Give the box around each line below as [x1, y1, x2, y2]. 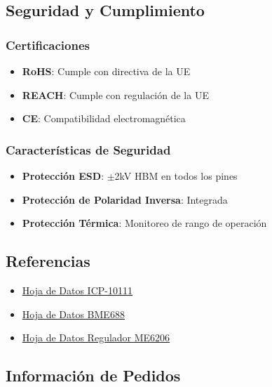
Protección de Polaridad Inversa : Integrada [22, 192, 228, 206]
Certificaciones [6, 36, 90, 53]
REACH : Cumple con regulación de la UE [22, 87, 209, 102]
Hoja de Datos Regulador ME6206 [22, 330, 170, 345]
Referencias [6, 250, 90, 272]
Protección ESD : [22, 169, 104, 183]
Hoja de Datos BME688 [22, 306, 125, 321]
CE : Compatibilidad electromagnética [22, 111, 186, 126]
